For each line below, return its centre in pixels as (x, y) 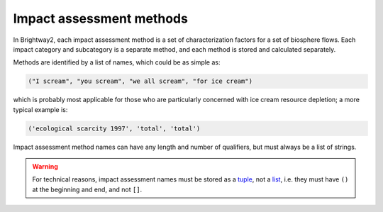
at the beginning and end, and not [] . (87, 189)
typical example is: (40, 109)
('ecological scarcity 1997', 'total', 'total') (114, 128)
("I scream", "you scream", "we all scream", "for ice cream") (140, 81)
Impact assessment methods (100, 18)
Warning (45, 167)
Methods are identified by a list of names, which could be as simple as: (117, 62)
